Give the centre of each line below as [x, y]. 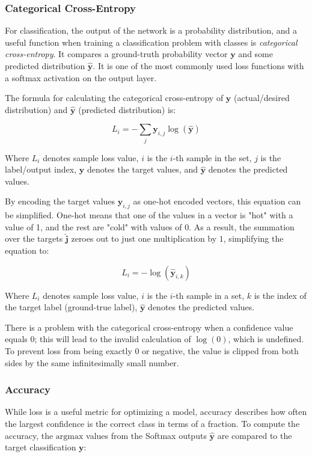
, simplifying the [253, 238]
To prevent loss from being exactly [69, 351]
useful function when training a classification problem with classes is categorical [151, 42]
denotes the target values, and [142, 169]
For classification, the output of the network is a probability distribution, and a [151, 30]
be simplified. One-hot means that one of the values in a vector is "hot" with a [149, 215]
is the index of [280, 295]
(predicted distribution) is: [127, 109]
